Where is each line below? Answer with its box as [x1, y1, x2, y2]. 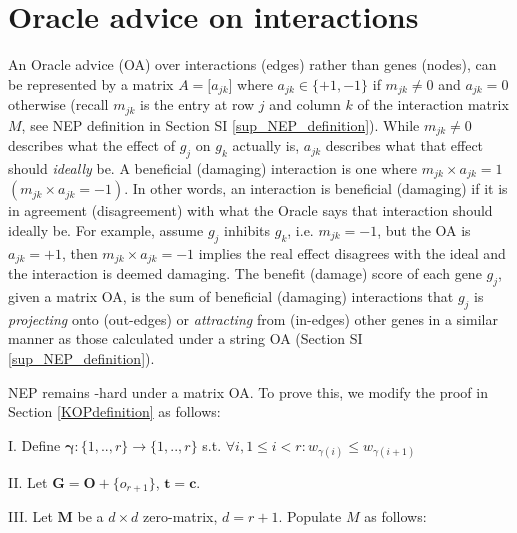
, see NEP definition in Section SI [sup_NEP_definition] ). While [21, 114, 420, 135]
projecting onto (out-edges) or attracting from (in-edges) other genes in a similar [8, 308, 498, 329]
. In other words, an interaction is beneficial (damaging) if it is [124, 178, 508, 199]
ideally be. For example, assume [8, 219, 204, 240]
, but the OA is [377, 219, 471, 240]
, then [61, 242, 98, 263]
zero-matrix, [143, 506, 218, 527]
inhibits [224, 219, 271, 240]
